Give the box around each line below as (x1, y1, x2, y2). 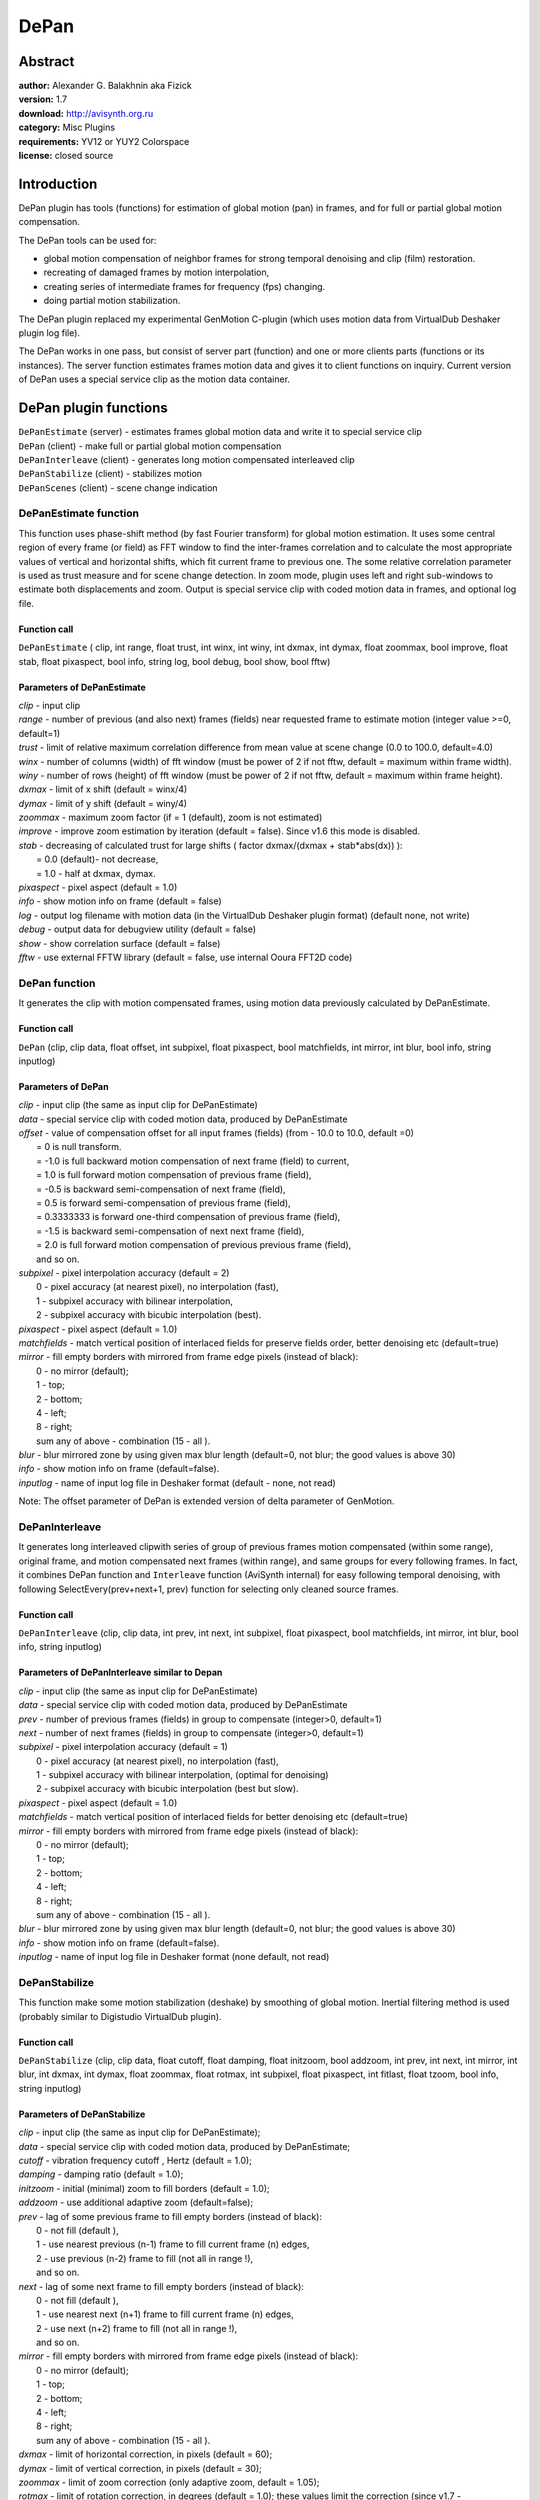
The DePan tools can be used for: (18, 234, 157, 246)
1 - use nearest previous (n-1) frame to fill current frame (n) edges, (36, 2238, 310, 2250)
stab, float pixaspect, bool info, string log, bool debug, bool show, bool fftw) (18, 655, 331, 667)
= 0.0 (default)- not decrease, (36, 853, 159, 865)
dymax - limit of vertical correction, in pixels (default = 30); (18, 2462, 262, 2474)
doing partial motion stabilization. (43, 295, 181, 307)
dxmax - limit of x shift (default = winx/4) (18, 783, 188, 795)
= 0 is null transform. (36, 1141, 122, 1153)
